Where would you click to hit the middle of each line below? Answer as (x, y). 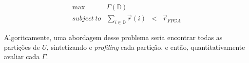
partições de (22, 47)
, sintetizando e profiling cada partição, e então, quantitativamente (146, 47)
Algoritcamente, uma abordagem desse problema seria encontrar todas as (113, 37)
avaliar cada (22, 56)
